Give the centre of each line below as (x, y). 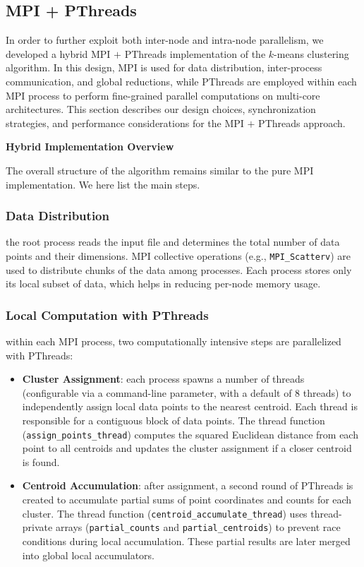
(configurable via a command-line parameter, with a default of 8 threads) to (187, 392)
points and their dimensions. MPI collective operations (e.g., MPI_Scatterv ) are (178, 255)
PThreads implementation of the (195, 53)
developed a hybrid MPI (58, 53)
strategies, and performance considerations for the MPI (125, 123)
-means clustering (311, 53)
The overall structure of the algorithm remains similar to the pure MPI (160, 170)
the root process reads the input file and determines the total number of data (173, 242)
